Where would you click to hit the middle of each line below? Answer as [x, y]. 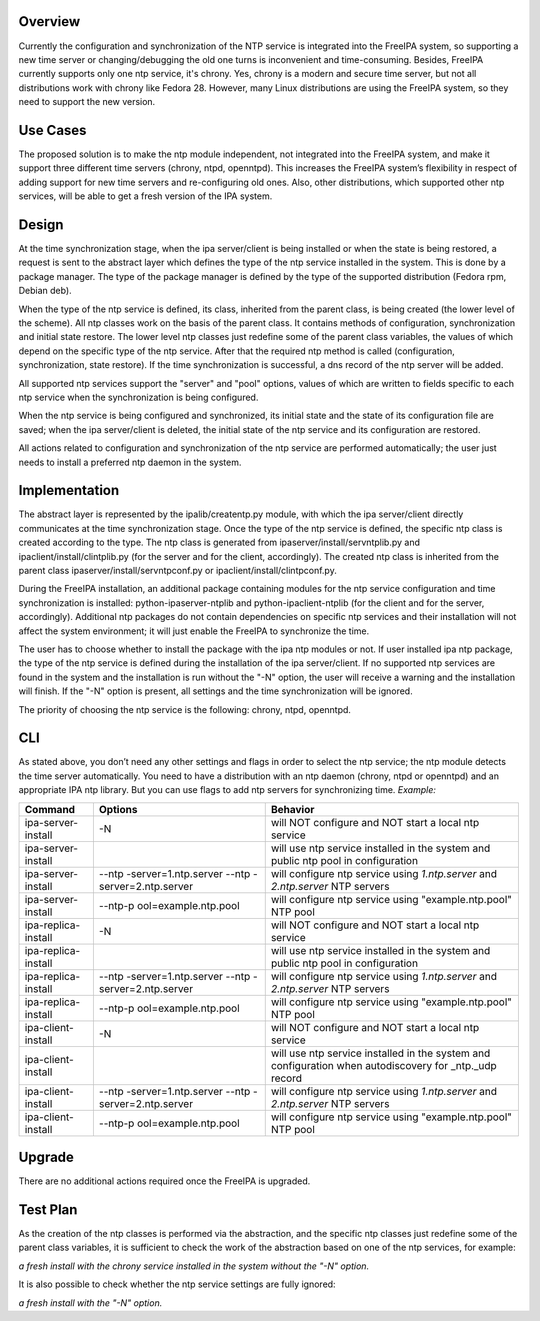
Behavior [292, 809]
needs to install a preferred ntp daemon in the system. [130, 462]
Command [49, 809]
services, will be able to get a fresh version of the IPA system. [145, 196]
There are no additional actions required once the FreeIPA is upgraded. [164, 1181]
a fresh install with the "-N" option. [90, 1302]
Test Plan [48, 1209]
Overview [49, 21]
